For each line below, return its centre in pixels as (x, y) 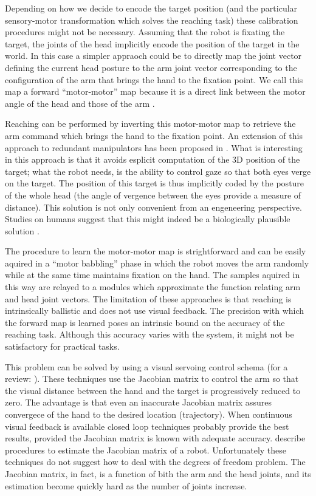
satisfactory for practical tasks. (62, 346)
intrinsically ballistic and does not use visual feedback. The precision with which (155, 311)
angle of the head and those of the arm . (80, 103)
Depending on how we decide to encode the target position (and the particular (151, 8)
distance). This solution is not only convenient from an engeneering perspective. (153, 207)
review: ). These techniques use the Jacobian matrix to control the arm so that (152, 379)
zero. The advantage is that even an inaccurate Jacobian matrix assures (138, 402)
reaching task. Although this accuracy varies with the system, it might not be (149, 334)
